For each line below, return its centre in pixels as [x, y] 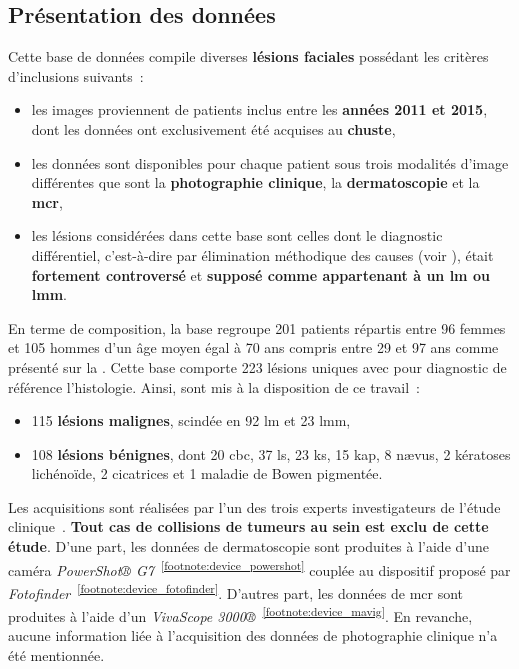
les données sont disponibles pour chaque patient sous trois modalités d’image [270, 162]
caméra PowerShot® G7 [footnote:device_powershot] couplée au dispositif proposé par [259, 568]
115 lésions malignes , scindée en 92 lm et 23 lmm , [191, 420]
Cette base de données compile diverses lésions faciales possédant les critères [248, 56]
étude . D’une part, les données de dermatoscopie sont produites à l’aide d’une [248, 546]
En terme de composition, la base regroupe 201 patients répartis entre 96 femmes [257, 327]
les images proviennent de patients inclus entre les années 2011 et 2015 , [259, 109]
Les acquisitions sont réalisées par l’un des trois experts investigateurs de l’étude [254, 506]
